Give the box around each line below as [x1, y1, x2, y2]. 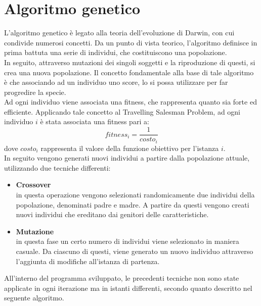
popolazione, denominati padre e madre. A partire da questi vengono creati [16, 199, 249, 210]
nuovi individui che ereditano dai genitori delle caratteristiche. [16, 209, 209, 220]
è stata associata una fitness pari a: [40, 116, 149, 127]
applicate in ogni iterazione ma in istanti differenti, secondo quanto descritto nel [4, 282, 252, 293]
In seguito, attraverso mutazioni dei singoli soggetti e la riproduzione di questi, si [4, 57, 255, 67]
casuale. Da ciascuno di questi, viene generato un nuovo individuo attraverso [16, 245, 253, 256]
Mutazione [16, 226, 54, 236]
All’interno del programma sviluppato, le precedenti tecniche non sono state [4, 273, 239, 283]
